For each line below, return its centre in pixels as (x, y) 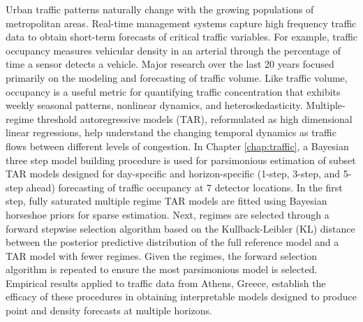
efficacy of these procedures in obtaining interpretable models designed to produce (181, 297)
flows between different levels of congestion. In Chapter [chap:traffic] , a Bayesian (177, 146)
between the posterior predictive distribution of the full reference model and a (172, 242)
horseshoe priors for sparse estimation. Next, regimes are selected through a (168, 214)
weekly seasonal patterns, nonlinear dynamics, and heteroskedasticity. (154, 105)
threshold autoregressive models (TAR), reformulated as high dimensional (195, 118)
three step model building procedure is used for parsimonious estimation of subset (181, 160)
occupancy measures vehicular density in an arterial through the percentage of (173, 50)
